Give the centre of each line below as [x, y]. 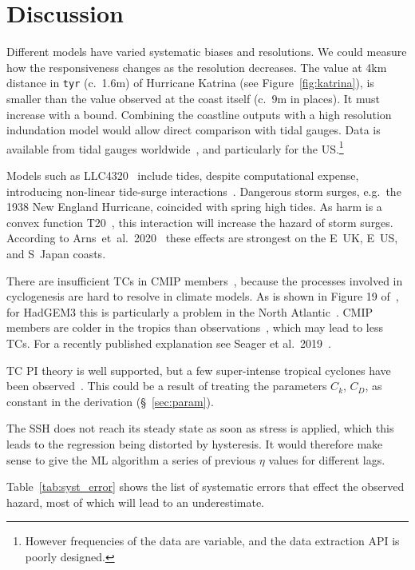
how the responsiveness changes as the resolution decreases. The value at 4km [197, 67]
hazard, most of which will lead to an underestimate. [136, 502]
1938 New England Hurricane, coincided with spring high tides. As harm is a [194, 207]
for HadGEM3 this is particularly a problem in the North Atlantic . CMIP [190, 311]
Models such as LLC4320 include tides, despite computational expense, [183, 175]
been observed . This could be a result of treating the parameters [167, 386]
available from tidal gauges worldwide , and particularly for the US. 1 [175, 147]
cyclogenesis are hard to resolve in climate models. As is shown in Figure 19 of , [203, 296]
